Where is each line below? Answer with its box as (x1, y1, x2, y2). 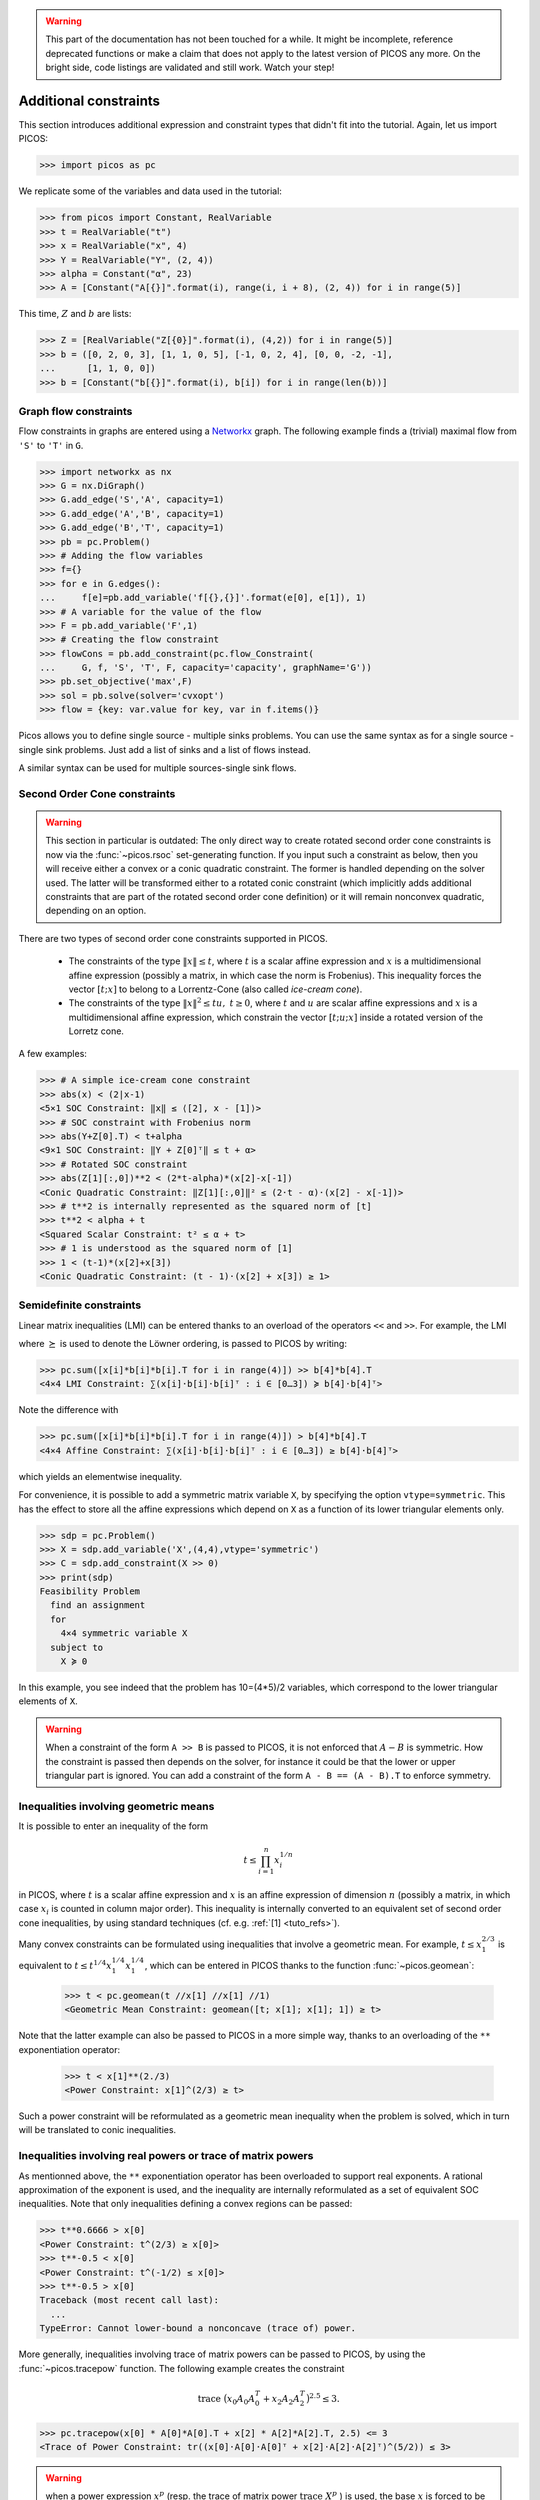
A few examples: (18, 1048, 87, 1060)
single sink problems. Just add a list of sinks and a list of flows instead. (18, 743, 312, 755)
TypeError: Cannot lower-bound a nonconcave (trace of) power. (39, 2323, 357, 2334)
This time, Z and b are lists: (18, 308, 132, 320)
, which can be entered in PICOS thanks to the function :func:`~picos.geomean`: (144, 1959, 475, 1971)
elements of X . (18, 1695, 79, 1707)
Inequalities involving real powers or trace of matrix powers (18, 2149, 314, 2163)
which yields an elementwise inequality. (18, 1470, 183, 1482)
